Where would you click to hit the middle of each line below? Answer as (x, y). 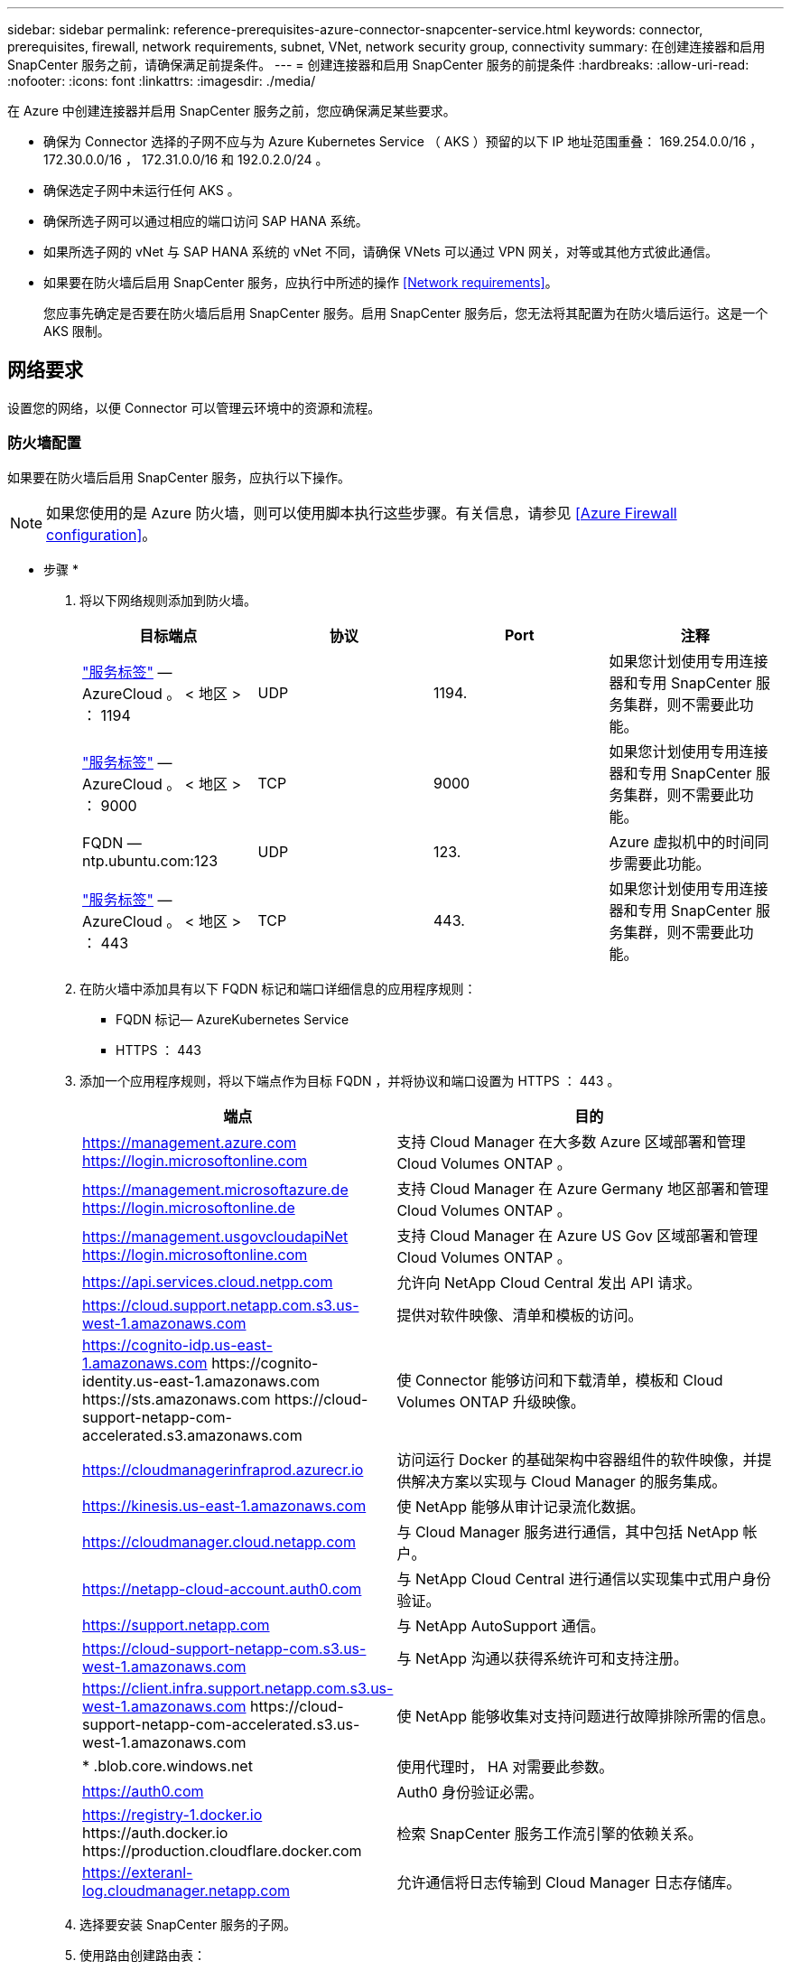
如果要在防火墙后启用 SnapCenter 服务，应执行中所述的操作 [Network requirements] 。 (301, 282)
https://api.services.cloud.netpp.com (208, 1281)
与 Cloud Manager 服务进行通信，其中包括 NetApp (568, 1531)
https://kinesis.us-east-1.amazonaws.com (224, 1505)
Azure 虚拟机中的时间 (682, 841)
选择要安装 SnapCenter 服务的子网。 (188, 1924)
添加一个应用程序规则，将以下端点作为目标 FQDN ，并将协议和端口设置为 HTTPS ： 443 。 (350, 1080)
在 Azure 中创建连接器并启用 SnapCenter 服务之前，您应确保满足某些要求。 (232, 111)
